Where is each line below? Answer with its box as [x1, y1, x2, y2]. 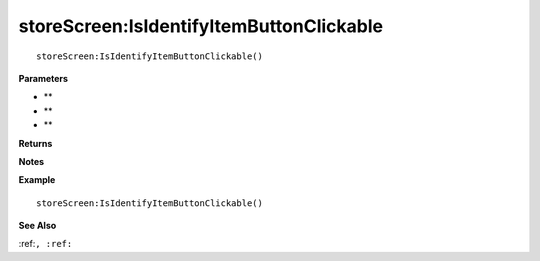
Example [18, 174, 56, 186]
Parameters [18, 72, 69, 84]
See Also [18, 220, 57, 232]
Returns [18, 137, 53, 149]
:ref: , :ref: [18, 238, 73, 250]
